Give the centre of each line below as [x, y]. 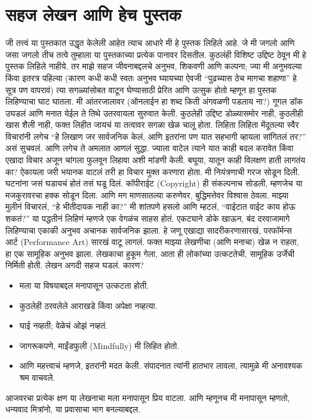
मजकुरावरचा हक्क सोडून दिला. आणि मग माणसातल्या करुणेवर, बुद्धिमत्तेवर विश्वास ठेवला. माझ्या [147, 195]
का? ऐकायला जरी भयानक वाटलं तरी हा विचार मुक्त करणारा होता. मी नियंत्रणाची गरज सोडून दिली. [153, 171]
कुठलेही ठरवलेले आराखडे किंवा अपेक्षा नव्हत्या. [88, 305]
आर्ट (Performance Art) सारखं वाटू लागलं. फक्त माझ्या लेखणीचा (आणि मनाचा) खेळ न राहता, [152, 242]
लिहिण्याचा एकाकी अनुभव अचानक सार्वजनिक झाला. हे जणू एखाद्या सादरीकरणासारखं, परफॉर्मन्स [149, 230]
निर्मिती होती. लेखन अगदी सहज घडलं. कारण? [75, 265]
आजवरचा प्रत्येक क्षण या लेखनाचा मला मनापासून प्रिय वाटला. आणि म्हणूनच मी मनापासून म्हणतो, [148, 397]
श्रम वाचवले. [37, 377]
